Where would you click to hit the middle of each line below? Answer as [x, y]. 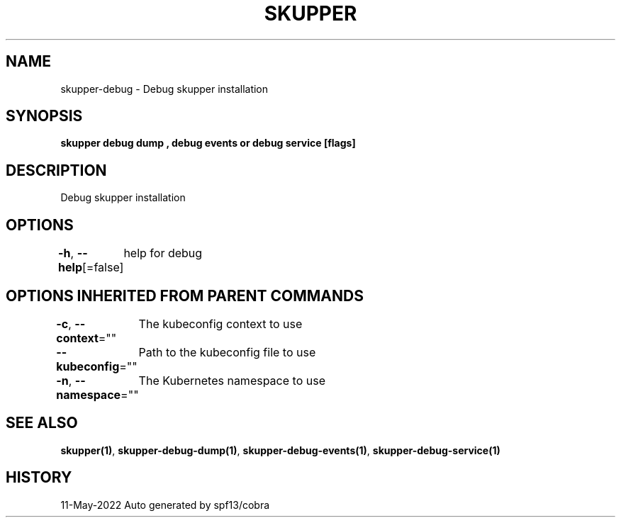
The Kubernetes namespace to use [232, 380]
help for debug [163, 253]
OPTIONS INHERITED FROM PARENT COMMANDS [185, 296]
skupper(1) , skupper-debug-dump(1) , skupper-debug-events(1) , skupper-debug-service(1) [280, 450]
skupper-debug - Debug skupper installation [164, 89]
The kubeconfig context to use [220, 324]
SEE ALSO [42, 423]
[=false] [103, 268]
